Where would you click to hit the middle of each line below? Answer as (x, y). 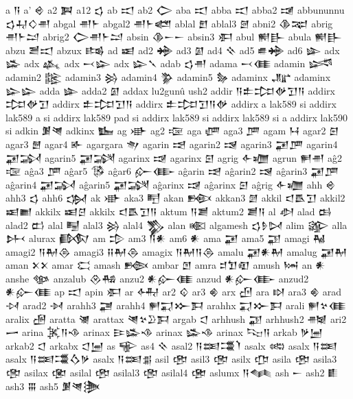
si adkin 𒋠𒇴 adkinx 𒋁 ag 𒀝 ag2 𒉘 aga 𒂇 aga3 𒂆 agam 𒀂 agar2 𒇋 (172, 131)
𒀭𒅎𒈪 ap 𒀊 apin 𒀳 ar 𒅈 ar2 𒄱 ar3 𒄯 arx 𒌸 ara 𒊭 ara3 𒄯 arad (174, 292)
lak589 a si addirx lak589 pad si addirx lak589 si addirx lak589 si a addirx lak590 (176, 117)
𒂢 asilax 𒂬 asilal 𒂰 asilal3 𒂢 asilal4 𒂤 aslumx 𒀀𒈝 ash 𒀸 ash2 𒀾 (172, 373)
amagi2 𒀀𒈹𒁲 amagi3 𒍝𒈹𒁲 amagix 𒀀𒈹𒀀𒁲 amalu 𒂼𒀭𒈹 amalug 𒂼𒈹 (176, 251)
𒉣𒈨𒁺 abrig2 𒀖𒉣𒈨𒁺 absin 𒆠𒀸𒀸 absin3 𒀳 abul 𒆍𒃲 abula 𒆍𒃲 (174, 37)
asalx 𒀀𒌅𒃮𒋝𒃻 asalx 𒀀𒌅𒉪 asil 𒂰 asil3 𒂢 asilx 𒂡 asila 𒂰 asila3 (171, 359)
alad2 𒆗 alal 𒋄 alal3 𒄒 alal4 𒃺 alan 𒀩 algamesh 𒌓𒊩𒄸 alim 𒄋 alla (176, 225)
